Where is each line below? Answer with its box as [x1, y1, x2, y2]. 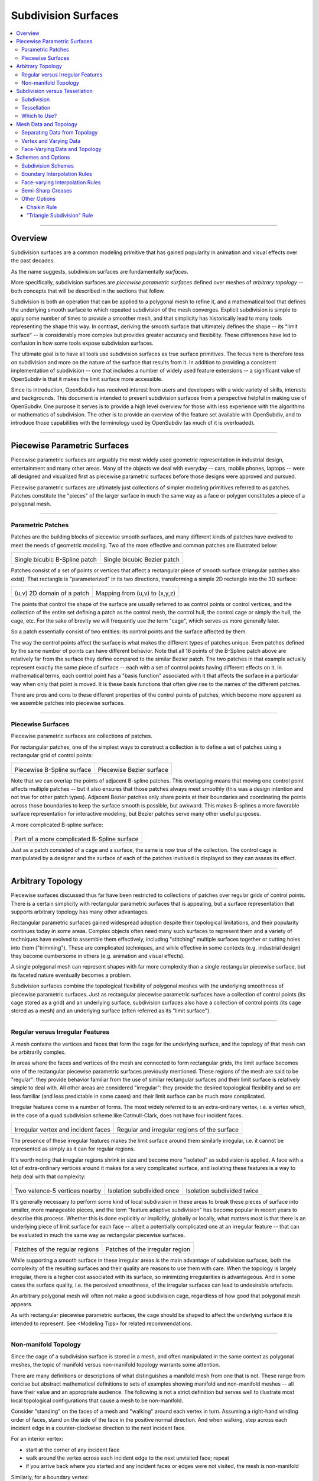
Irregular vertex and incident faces [14, 1126, 110, 1134]
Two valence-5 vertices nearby [14, 1187, 102, 1195]
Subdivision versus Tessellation [16, 88, 93, 95]
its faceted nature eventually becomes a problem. [11, 972, 132, 979]
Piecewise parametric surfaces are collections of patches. [11, 732, 153, 740]
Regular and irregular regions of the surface [117, 1126, 239, 1134]
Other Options [21, 195, 56, 203]
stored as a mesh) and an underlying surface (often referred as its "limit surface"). [11, 1007, 211, 1014]
